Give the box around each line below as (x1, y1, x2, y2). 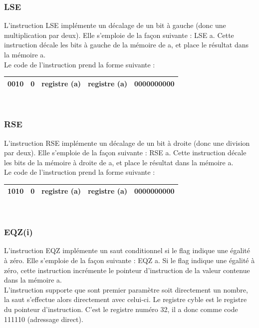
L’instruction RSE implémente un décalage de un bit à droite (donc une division (4, 137, 250, 148)
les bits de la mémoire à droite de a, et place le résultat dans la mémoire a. (4, 157, 234, 167)
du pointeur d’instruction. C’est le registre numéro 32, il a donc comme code (4, 304, 238, 314)
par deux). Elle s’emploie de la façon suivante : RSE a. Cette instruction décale (4, 147, 247, 158)
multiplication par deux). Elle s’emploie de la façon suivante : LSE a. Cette (4, 29, 234, 40)
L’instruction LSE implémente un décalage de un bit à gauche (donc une (4, 20, 226, 30)
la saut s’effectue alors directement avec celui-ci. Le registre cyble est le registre (4, 294, 247, 305)
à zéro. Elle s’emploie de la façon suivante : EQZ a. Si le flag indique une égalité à (4, 255, 255, 265)
